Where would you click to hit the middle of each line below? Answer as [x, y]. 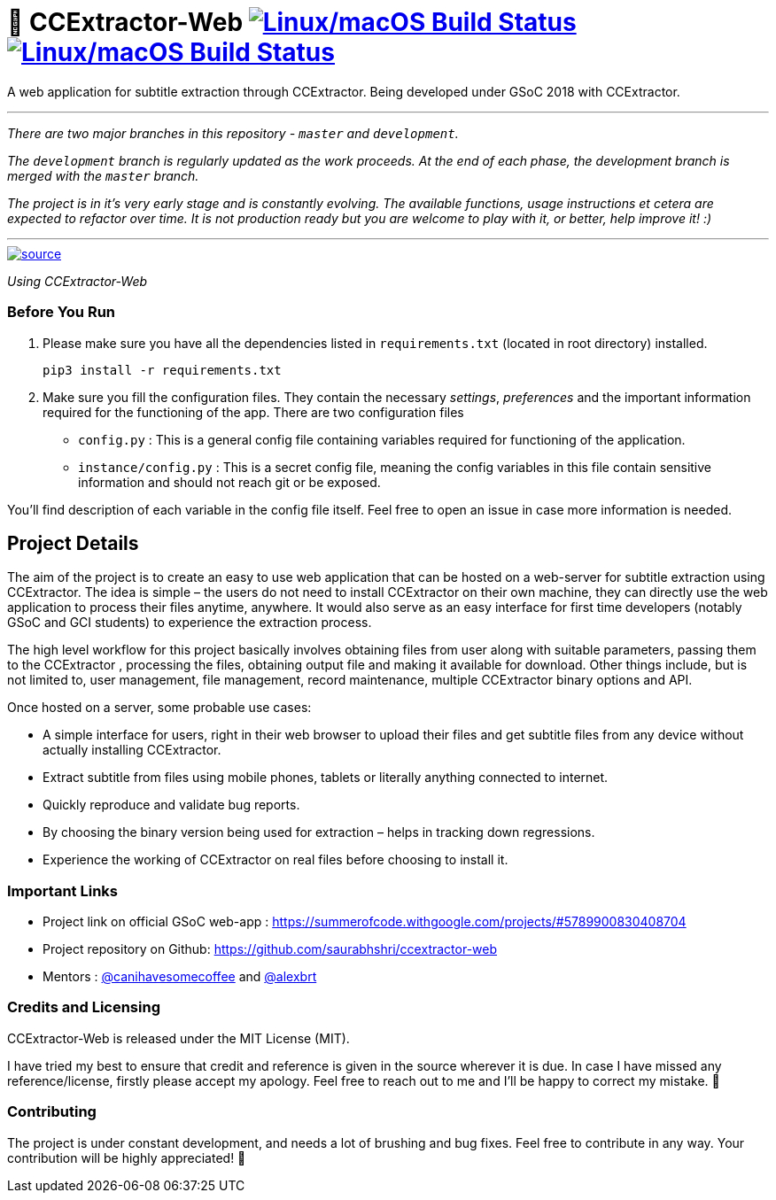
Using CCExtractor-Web [78, 281]
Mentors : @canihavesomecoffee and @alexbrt [180, 977]
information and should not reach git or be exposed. [229, 482]
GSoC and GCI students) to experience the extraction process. [190, 623]
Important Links [62, 890]
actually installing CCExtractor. [132, 750]
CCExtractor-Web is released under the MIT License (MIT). [178, 1038]
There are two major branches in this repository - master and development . [233, 133]
